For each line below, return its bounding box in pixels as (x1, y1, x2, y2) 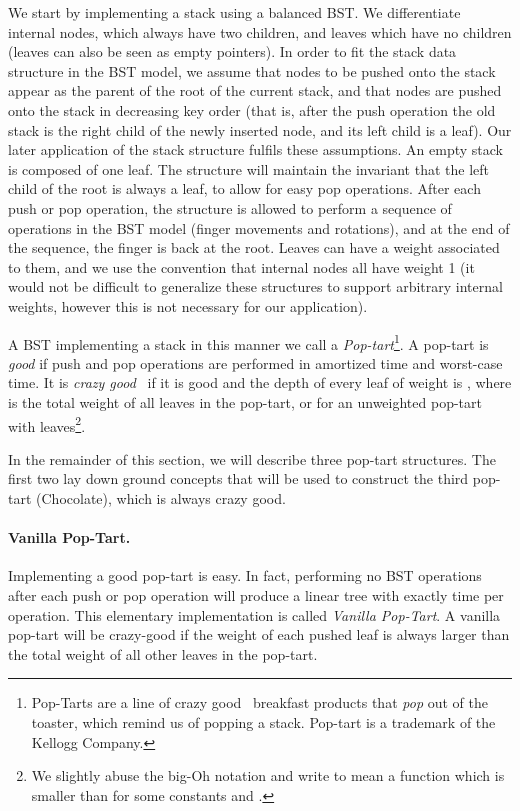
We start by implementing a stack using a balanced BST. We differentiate (8, 2, 461, 22)
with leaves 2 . (8, 412, 86, 436)
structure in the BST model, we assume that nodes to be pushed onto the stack (8, 60, 496, 81)
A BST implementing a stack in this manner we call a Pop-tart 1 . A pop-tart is (8, 330, 489, 354)
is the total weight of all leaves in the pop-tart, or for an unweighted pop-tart (8, 391, 482, 412)
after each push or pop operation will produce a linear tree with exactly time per (8, 584, 504, 605)
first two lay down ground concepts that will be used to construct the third (8, 468, 469, 489)
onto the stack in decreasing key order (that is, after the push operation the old (8, 99, 496, 120)
